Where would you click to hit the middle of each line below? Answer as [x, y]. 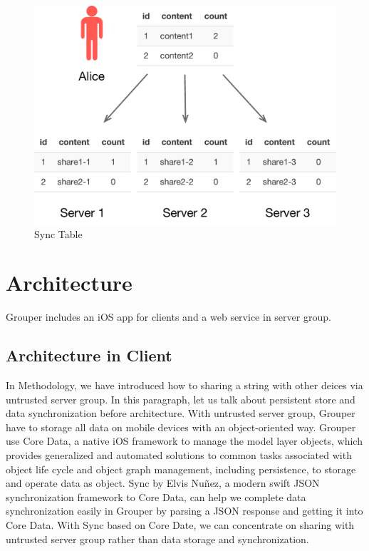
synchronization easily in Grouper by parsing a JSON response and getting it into [184, 511]
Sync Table [58, 233]
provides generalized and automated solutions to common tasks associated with [179, 455]
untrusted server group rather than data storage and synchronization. [157, 539]
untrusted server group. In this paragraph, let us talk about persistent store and [181, 399]
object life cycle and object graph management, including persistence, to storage [181, 469]
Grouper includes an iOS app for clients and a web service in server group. [168, 317]
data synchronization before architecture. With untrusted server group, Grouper [181, 413]
